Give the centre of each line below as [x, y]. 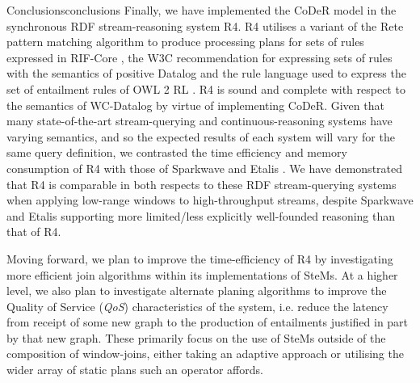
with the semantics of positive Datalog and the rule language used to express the [206, 73]
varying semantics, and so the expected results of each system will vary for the [201, 136]
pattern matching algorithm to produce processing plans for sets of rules [185, 42]
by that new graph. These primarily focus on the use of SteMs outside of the [196, 337]
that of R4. [34, 231]
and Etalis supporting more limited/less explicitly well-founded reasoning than [201, 215]
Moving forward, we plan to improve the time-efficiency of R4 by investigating [200, 258]
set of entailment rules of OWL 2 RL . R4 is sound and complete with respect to [206, 88]
